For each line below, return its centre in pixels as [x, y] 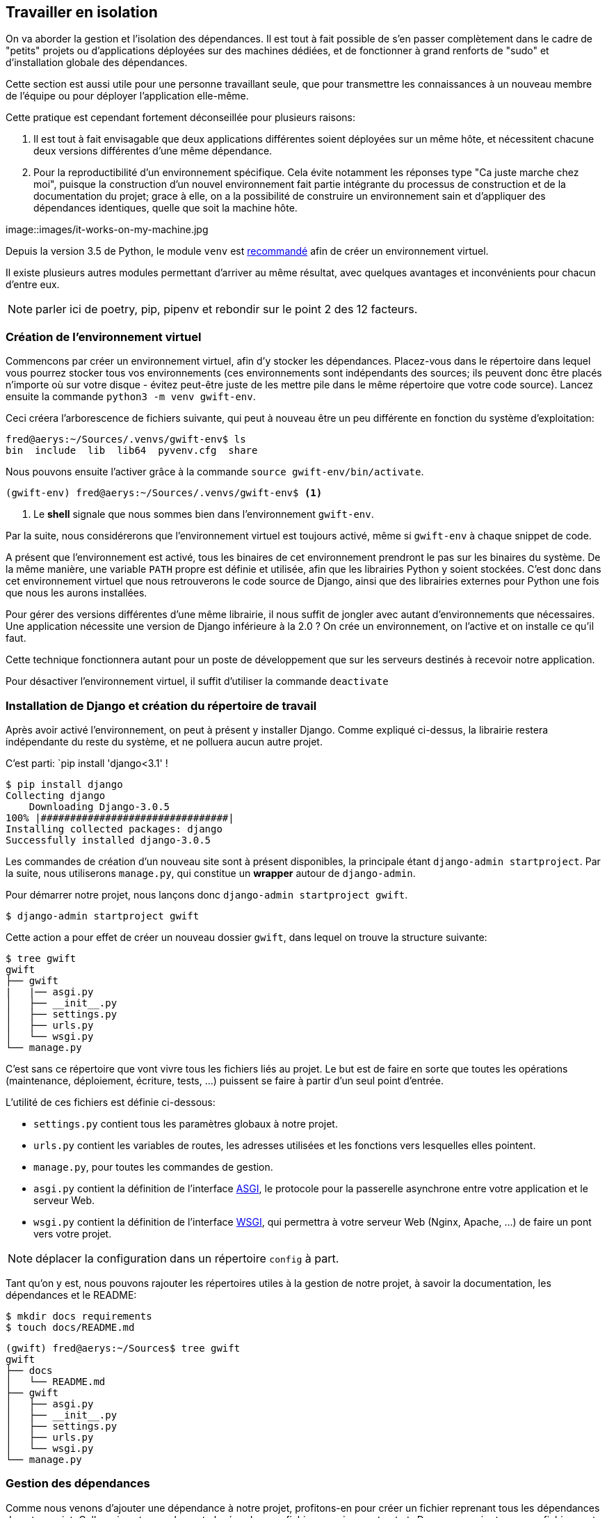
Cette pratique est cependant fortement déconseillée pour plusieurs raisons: [180, 118]
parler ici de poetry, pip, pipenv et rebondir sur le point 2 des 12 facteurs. [227, 309]
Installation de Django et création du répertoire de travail [161, 705]
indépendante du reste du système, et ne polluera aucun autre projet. [164, 741]
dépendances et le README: [71, 1295]
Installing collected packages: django [114, 829]
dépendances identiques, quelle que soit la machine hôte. [165, 208]
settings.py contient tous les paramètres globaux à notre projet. [186, 1123]
